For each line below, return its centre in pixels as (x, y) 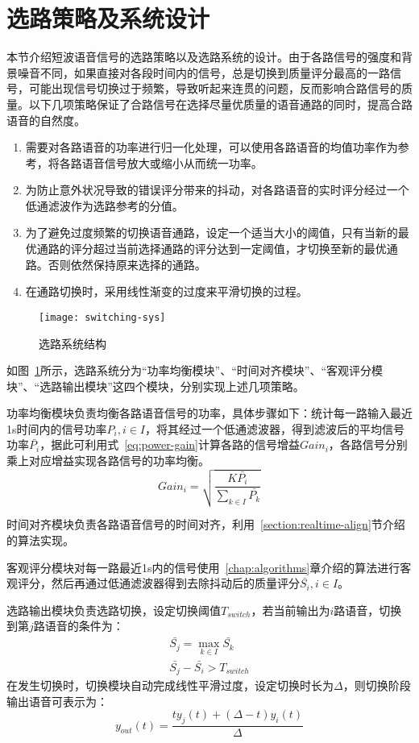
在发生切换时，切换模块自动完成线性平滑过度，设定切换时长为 (170, 685)
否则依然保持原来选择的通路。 (127, 264)
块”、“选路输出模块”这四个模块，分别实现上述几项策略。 (156, 386)
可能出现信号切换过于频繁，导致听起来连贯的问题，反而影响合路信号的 (215, 88)
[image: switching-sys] (102, 317)
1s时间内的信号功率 (57, 428)
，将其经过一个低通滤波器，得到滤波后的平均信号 (275, 428)
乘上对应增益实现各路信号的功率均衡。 (108, 461)
